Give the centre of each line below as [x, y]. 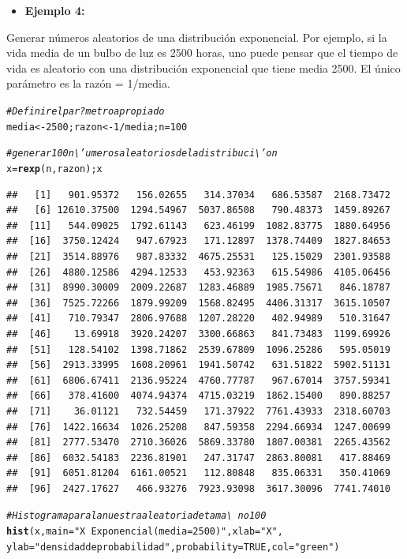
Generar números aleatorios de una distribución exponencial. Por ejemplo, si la [197, 37]
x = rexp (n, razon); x [54, 169]
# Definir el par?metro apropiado [86, 111]
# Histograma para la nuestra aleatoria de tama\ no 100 [136, 516]
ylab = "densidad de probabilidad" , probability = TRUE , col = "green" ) [173, 547]
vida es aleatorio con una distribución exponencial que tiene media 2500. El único [203, 68]
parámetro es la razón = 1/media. [88, 83]
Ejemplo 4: [55, 10]
